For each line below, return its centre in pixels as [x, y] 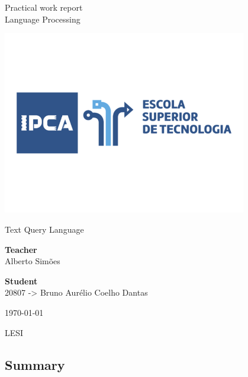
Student [21, 281]
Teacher [21, 249]
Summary [35, 364]
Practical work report [44, 7]
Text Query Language [44, 229]
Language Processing [43, 19]
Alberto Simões [33, 261]
